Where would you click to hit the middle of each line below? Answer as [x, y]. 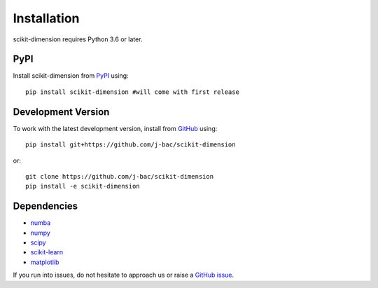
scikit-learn [47, 252]
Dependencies [45, 206]
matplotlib [45, 262]
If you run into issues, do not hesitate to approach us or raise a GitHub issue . [124, 275]
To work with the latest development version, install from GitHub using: [115, 128]
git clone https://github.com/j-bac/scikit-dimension [119, 176]
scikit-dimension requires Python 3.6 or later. [78, 39]
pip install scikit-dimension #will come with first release [132, 92]
